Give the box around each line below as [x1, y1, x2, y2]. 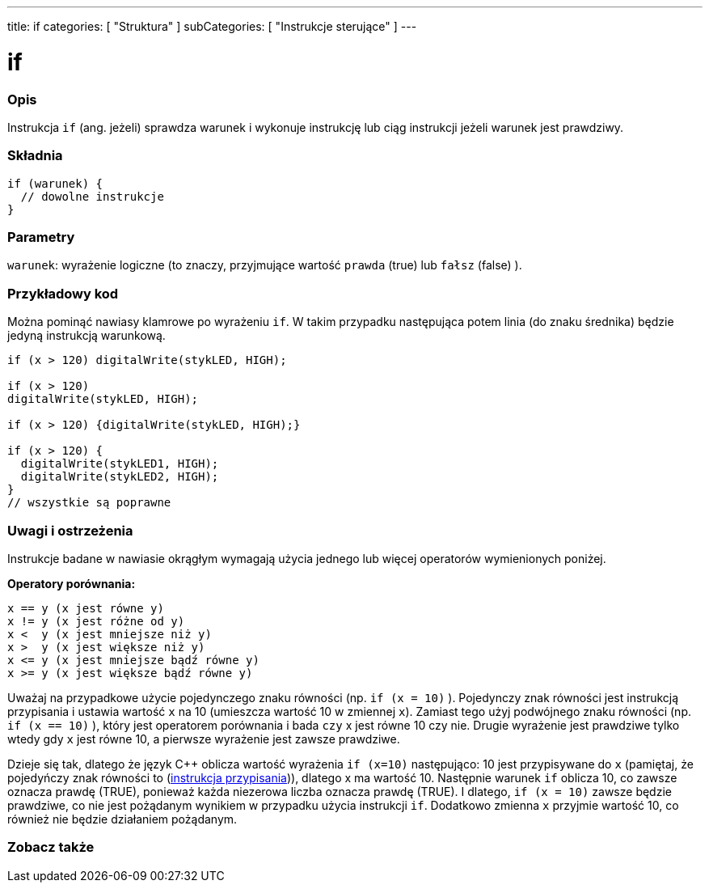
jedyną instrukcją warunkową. [7, 328, 166, 343]
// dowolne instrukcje [20, 189, 164, 203]
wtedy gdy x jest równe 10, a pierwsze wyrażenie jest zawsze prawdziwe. [7, 731, 400, 746]
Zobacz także [7, 839, 95, 856]
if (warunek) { [7, 176, 103, 190]
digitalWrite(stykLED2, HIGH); [20, 470, 219, 484]
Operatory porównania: [7, 576, 136, 591]
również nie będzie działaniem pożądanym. [7, 811, 238, 826]
